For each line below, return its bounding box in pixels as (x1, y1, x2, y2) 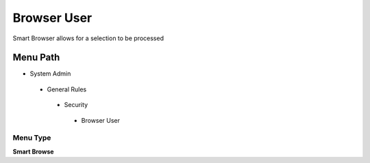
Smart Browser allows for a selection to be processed (12, 34, 164, 42)
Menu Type (12, 133, 51, 143)
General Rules (47, 85, 87, 93)
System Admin (29, 70, 71, 78)
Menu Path (12, 52, 60, 63)
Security (64, 101, 88, 109)
